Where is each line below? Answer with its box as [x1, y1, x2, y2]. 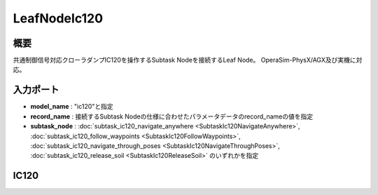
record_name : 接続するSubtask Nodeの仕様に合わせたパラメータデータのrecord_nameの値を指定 [30, 112, 314, 121]
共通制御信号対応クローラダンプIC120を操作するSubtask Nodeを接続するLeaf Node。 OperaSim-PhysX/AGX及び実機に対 [13, 56, 363, 65]
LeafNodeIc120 [13, 11, 104, 26]
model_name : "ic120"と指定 [30, 102, 113, 111]
